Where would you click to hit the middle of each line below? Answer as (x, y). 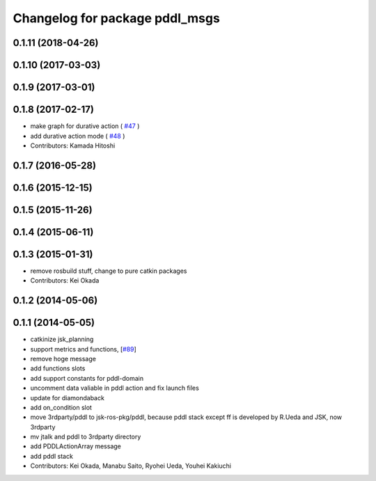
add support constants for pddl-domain (87, 378)
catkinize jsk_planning (62, 339)
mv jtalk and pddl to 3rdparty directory (86, 437)
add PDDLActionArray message (76, 446)
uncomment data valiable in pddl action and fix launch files (115, 388)
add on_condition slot (61, 407)
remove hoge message (63, 358)
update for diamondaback (67, 397)
